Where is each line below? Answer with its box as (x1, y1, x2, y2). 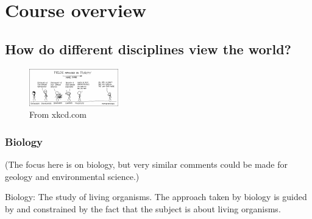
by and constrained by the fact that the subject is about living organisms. (5, 202, 281, 215)
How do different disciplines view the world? (5, 39, 292, 58)
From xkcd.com (29, 108, 87, 121)
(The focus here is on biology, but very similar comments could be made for (5, 157, 288, 170)
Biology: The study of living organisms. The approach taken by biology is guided (5, 190, 307, 203)
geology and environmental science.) (5, 170, 140, 182)
